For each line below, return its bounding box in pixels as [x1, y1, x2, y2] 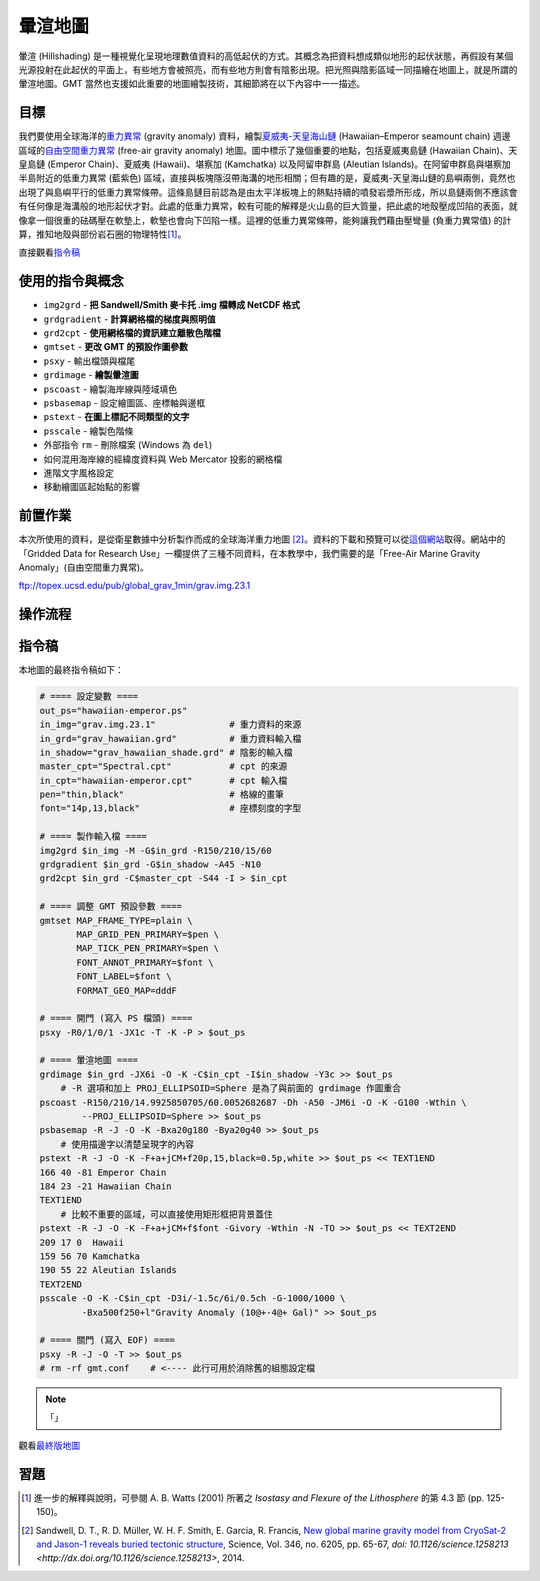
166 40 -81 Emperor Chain [39, 1166, 167, 1178]
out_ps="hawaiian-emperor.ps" [39, 705, 188, 716]
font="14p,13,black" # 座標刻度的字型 [39, 803, 302, 814]
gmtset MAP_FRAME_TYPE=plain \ [39, 915, 194, 926]
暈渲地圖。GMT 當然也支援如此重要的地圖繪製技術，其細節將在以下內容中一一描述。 [18, 78, 366, 90]
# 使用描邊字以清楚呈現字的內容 [60, 1138, 195, 1150]
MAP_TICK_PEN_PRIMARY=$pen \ [76, 943, 220, 954]
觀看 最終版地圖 [18, 1439, 80, 1451]
